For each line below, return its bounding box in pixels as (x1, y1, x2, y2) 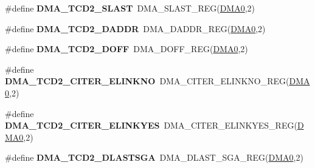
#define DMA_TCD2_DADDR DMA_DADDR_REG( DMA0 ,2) (5, 22, 266, 35)
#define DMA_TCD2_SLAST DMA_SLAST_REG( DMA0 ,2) (5, 2, 255, 14)
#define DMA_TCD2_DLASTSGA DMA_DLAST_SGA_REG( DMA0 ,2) (5, 151, 303, 164)
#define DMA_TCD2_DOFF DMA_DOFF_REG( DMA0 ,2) (5, 42, 248, 55)
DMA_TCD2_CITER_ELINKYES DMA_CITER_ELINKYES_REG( (5, 119, 297, 132)
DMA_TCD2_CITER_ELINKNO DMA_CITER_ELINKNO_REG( (5, 75, 289, 87)
